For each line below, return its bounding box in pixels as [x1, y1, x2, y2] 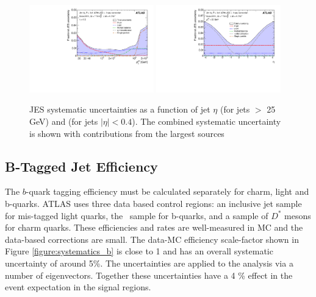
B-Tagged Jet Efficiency [5, 156, 158, 175]
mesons [284, 209, 311, 222]
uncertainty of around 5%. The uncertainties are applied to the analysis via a [5, 256, 293, 269]
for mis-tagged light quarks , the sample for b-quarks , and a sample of [5, 209, 268, 222]
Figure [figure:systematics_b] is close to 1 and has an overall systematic [5, 245, 273, 257]
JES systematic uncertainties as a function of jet [29, 103, 210, 116]
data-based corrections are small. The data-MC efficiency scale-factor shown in [5, 232, 299, 245]
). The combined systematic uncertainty [132, 115, 281, 128]
